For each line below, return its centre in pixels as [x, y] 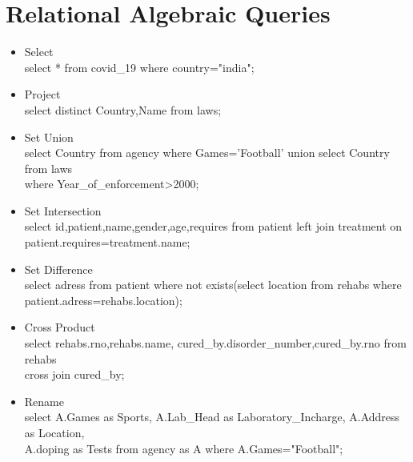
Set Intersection [63, 210]
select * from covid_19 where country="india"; [139, 67]
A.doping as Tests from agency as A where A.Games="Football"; [184, 448]
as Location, [54, 432]
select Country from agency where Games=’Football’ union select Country [207, 153]
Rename [44, 401]
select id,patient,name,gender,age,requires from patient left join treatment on [213, 226]
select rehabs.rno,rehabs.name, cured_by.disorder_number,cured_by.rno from [215, 343]
